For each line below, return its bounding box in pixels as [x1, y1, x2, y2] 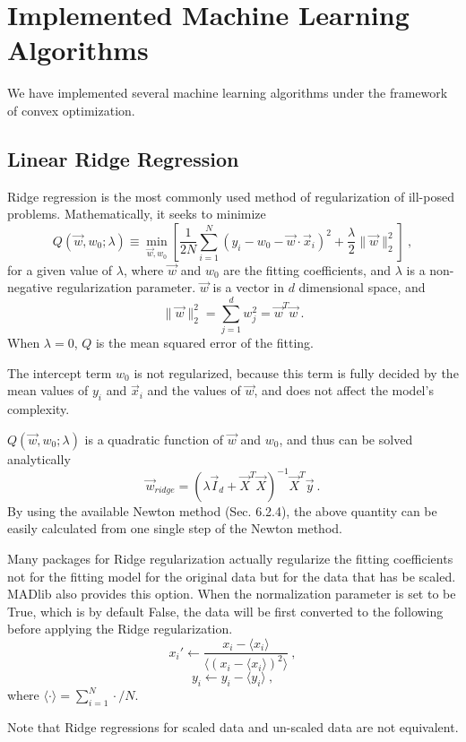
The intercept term [7, 363, 112, 382]
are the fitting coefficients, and [223, 260, 392, 279]
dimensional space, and [298, 278, 426, 297]
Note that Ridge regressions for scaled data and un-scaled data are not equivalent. [7, 718, 459, 737]
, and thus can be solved [279, 429, 413, 448]
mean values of [7, 381, 89, 400]
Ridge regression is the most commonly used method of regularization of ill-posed [7, 186, 454, 205]
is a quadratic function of [84, 429, 224, 448]
